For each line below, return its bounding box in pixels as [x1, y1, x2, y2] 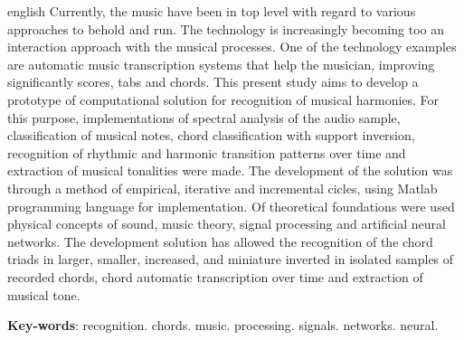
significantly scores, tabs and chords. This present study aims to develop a [7, 72, 419, 91]
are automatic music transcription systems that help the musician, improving [7, 54, 435, 73]
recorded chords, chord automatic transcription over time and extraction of [7, 267, 423, 286]
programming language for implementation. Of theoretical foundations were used [7, 196, 455, 215]
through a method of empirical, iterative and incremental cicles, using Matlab [7, 178, 438, 197]
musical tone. [7, 285, 80, 304]
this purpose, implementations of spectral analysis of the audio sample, [7, 108, 401, 127]
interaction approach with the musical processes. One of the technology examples [7, 37, 457, 56]
